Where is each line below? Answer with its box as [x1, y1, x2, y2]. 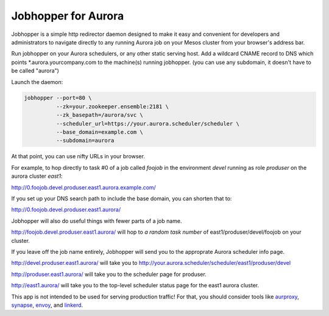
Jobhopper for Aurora [11, 9, 124, 23]
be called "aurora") [11, 67, 59, 74]
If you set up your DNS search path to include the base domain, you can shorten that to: [11, 195, 232, 202]
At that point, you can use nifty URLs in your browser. [11, 153, 146, 160]
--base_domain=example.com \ [55, 128, 143, 136]
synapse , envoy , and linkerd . [11, 301, 83, 309]
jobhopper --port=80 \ [24, 94, 92, 102]
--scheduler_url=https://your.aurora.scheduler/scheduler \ [55, 120, 240, 127]
